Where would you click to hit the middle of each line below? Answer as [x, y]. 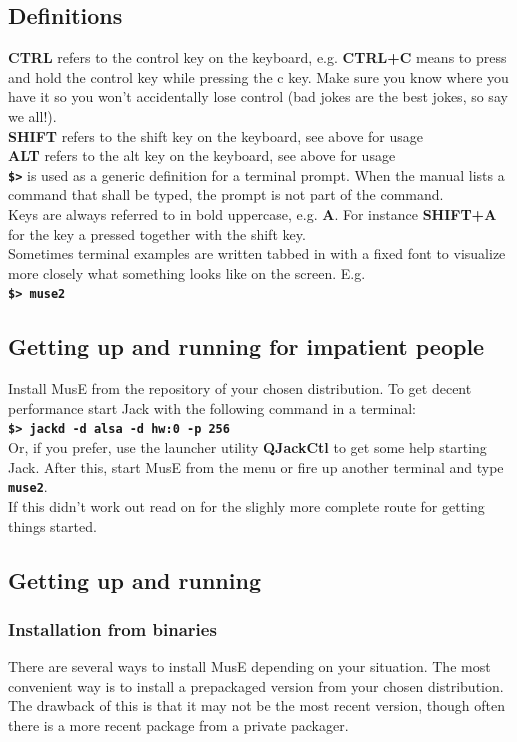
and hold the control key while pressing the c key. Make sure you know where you [258, 76]
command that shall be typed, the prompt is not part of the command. [226, 194]
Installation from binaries [112, 628]
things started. [52, 525]
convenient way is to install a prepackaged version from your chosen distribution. [256, 685]
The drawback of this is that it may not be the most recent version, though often [257, 705]
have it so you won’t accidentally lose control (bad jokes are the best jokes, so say [258, 96]
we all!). [32, 115]
